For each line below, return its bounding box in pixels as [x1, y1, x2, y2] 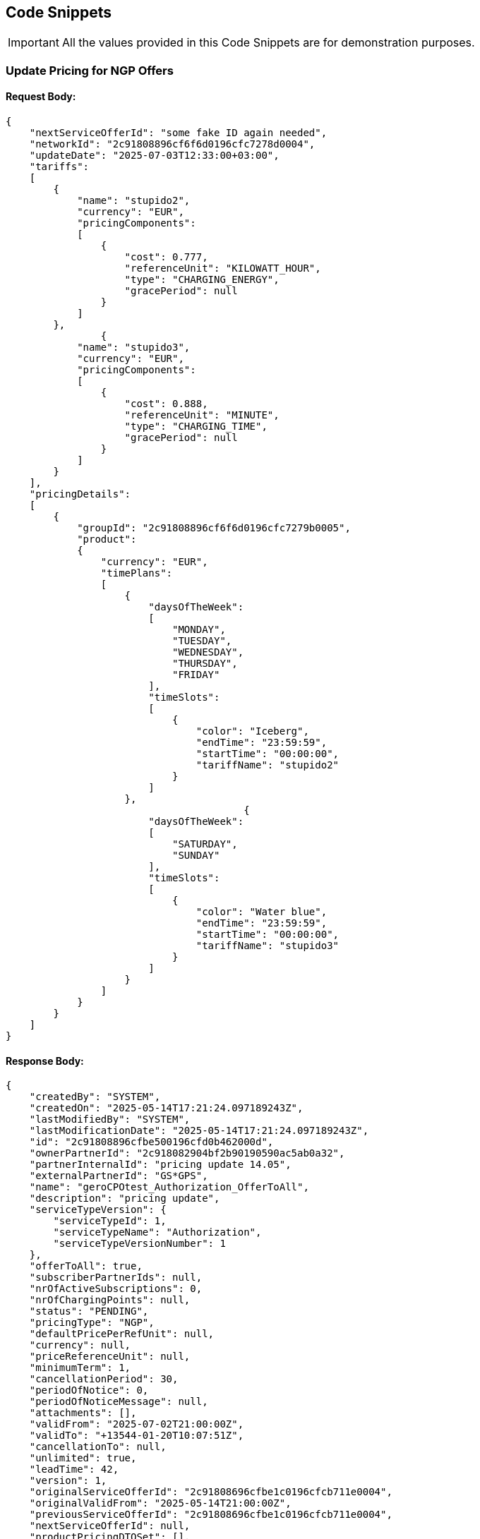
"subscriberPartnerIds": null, [29, 1272, 203, 1284]
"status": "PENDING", [29, 1305, 149, 1317]
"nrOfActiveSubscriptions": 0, [29, 1283, 203, 1295]
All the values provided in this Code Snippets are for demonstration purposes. [61, 35, 475, 50]
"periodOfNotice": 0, [29, 1384, 149, 1396]
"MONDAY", [172, 624, 226, 636]
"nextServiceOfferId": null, [29, 1520, 191, 1532]
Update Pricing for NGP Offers [6, 63, 174, 78]
